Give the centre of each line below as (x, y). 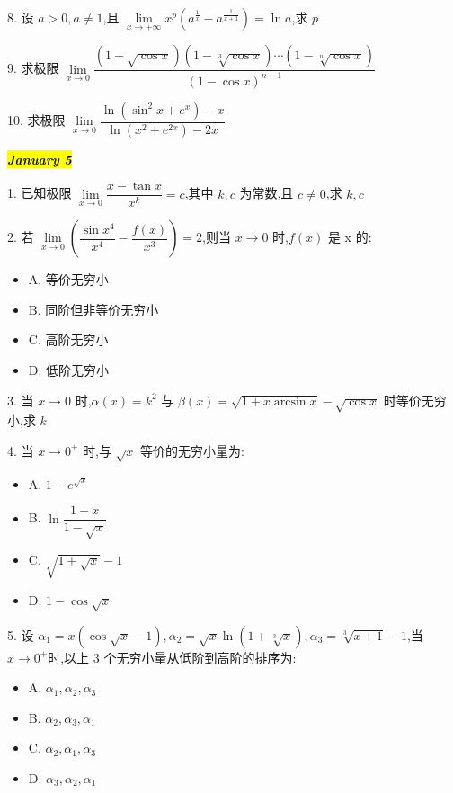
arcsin (290, 401)
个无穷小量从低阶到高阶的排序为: (200, 657)
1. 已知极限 (40, 193)
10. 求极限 (36, 120)
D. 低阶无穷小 (69, 369)
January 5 (40, 160)
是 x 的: (350, 237)
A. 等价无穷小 (68, 279)
